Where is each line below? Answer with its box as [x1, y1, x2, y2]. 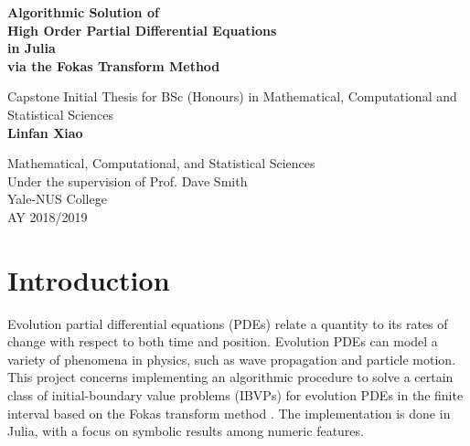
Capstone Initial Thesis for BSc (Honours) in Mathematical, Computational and [7, 87, 457, 106]
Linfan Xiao [7, 122, 83, 142]
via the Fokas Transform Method [7, 56, 220, 75]
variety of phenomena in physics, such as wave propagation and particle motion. [7, 349, 456, 368]
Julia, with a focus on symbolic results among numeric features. [7, 421, 364, 441]
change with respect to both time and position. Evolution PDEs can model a [7, 332, 438, 351]
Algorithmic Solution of [7, 3, 159, 21]
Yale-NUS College [7, 189, 107, 208]
